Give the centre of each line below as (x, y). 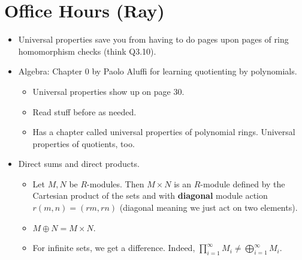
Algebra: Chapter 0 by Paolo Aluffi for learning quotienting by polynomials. (158, 71)
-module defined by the (243, 183)
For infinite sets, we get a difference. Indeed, (114, 248)
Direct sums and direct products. (79, 164)
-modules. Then (116, 183)
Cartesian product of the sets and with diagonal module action (150, 195)
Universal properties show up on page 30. (108, 91)
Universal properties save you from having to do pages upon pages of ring (153, 39)
